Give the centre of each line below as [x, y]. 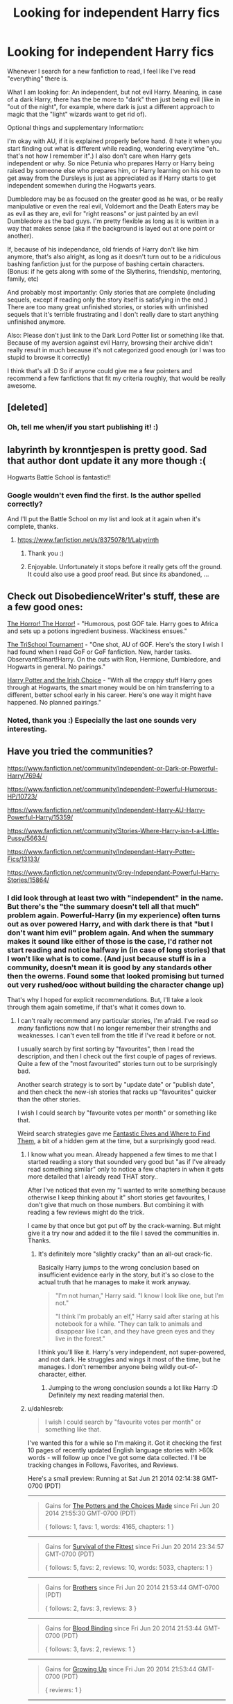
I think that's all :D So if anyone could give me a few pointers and [100, 370]
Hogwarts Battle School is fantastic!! [59, 477]
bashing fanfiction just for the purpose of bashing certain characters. [106, 264]
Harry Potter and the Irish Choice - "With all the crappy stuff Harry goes [110, 680]
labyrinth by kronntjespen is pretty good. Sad [107, 450]
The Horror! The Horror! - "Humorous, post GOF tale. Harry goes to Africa [113, 624]
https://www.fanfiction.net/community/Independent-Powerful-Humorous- [112, 789]
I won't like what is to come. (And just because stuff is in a [107, 958]
